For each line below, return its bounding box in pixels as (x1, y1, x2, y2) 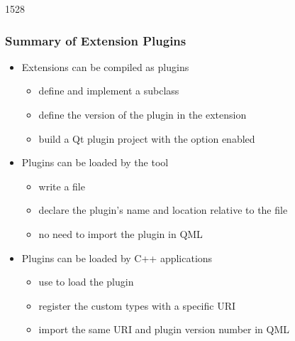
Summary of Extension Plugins (5, 31, 187, 49)
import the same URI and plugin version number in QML (38, 322, 289, 337)
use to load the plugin (38, 274, 134, 289)
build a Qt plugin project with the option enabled (38, 131, 255, 146)
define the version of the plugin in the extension (38, 107, 247, 121)
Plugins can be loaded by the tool (21, 155, 169, 170)
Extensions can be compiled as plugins (21, 59, 189, 74)
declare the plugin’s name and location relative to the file (38, 202, 288, 217)
